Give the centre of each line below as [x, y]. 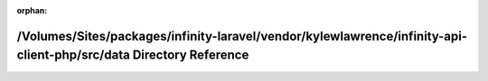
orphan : [32, 10]
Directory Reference [191, 55]
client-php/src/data [73, 55]
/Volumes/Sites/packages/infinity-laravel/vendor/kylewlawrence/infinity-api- [242, 36]
